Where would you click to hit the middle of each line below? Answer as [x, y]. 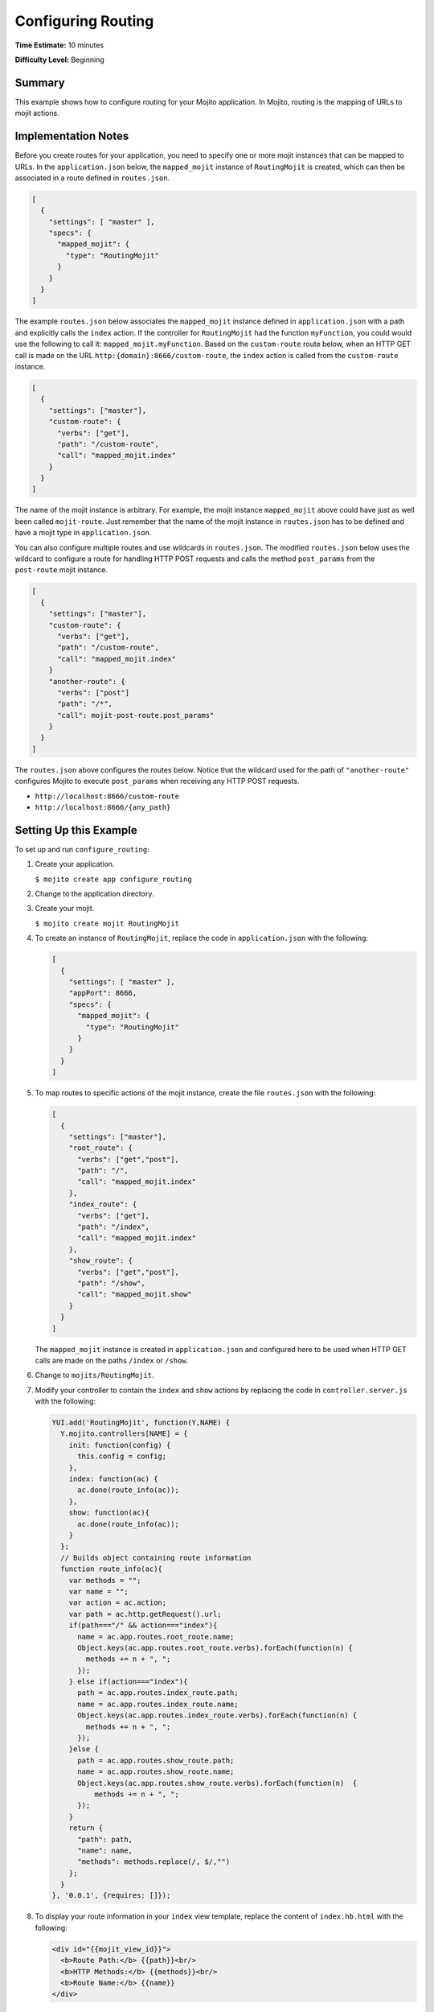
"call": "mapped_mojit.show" [135, 1295]
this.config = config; [122, 1456]
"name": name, [105, 1850]
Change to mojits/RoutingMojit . [94, 1375]
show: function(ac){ [109, 1513]
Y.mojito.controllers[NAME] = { [124, 1434]
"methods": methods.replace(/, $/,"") [154, 1862]
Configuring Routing [84, 21]
